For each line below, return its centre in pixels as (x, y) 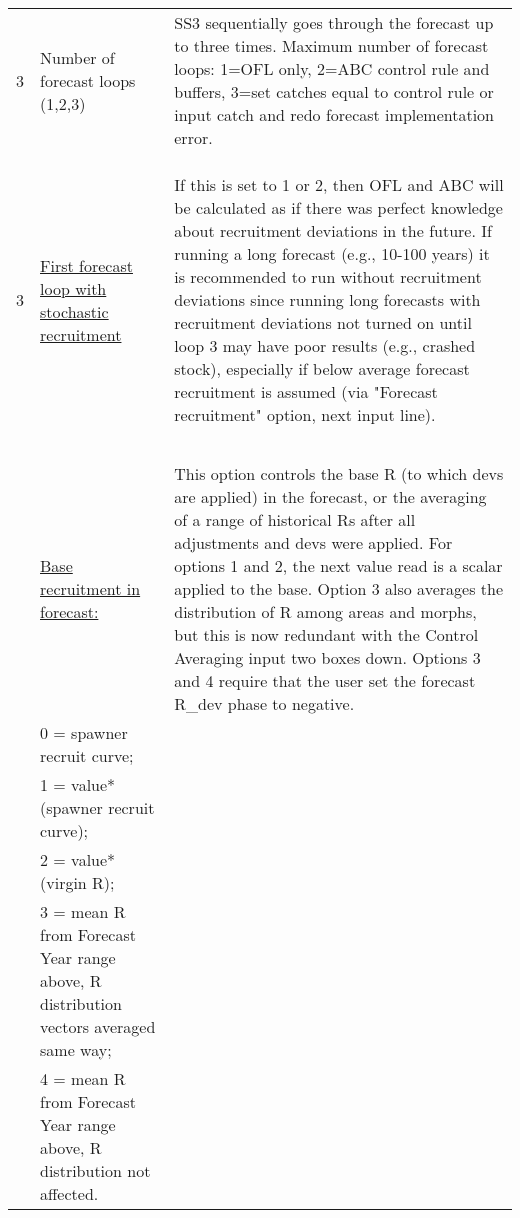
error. (193, 137)
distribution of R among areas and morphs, (325, 611)
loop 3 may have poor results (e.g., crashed (325, 345)
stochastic (74, 311)
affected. (69, 1193)
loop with (73, 288)
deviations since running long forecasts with (327, 299)
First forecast (86, 265)
